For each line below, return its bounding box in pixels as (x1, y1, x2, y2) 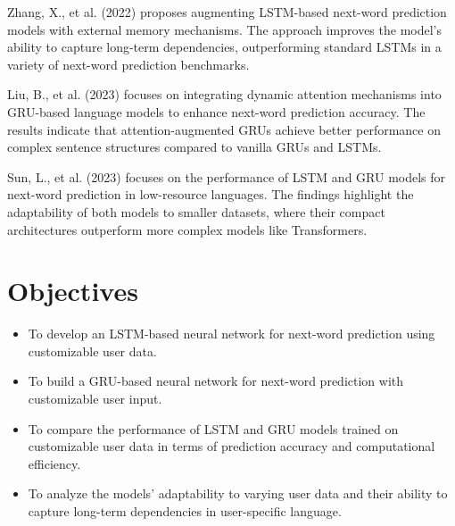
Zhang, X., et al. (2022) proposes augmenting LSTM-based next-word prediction (7, 3, 447, 21)
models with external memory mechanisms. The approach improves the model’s (7, 20, 442, 38)
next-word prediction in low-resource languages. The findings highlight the (7, 185, 414, 204)
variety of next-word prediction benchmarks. (7, 54, 250, 73)
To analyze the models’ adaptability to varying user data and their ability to (28, 484, 448, 503)
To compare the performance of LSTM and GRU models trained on (28, 419, 399, 438)
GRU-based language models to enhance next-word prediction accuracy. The (7, 102, 426, 121)
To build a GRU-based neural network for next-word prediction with (28, 372, 404, 390)
